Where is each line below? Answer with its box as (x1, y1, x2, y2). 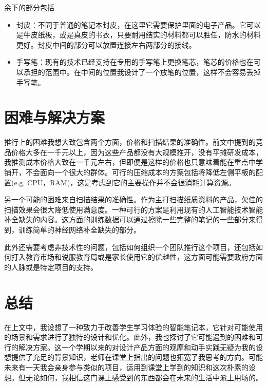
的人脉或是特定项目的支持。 (4, 261, 98, 272)
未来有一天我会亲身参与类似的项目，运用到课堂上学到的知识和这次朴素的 (4, 361, 249, 372)
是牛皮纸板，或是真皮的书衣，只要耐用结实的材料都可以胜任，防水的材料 (16, 29, 261, 40)
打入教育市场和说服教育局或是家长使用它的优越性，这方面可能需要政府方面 (11, 252, 263, 262)
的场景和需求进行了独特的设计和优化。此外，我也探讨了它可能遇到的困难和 (4, 332, 256, 342)
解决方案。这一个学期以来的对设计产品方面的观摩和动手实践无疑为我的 (18, 341, 256, 352)
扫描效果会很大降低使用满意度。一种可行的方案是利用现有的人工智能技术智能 (4, 204, 263, 215)
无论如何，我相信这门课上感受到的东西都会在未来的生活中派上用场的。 (25, 372, 263, 382)
